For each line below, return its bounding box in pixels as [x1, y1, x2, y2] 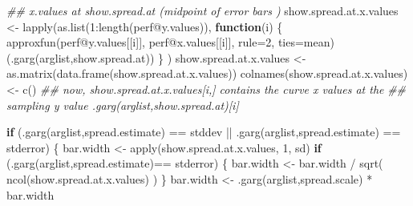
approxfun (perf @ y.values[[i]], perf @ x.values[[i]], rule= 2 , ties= [6, 34, 304, 50]
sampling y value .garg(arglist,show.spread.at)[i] [6, 96, 239, 113]
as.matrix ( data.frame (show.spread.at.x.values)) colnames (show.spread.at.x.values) [6, 65, 408, 82]
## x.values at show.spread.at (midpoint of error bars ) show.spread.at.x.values [6, 2, 399, 18]
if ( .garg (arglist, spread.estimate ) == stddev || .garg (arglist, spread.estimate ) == [6, 123, 401, 140]
